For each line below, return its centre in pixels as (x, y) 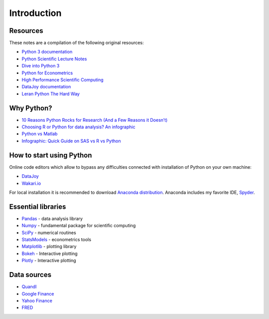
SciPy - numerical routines (49, 233)
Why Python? (31, 108)
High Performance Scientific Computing (63, 80)
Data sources (30, 275)
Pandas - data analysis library (52, 218)
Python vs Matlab (40, 134)
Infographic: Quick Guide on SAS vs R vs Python (71, 141)
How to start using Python (51, 155)
